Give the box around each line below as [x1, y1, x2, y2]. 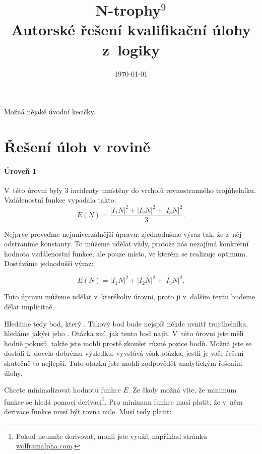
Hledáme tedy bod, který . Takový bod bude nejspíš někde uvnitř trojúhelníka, [4, 318, 248, 329]
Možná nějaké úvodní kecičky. [4, 106, 96, 117]
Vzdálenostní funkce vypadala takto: [4, 194, 116, 205]
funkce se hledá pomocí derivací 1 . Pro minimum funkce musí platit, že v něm [4, 395, 243, 407]
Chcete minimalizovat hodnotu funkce [4, 384, 121, 395]
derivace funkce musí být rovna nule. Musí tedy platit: [4, 406, 172, 417]
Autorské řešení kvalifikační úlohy [11, 19, 251, 40]
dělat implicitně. [4, 301, 54, 312]
